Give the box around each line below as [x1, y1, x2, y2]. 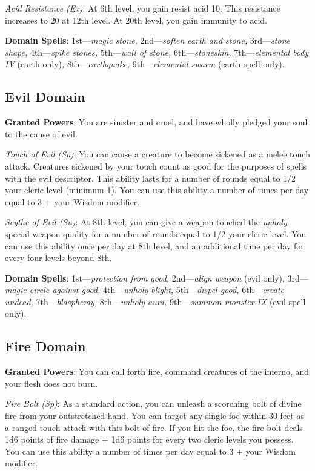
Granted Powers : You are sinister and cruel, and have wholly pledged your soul [5, 116, 308, 128]
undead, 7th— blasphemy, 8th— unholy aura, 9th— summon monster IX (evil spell [5, 295, 306, 308]
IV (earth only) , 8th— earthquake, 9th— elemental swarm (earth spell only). [5, 58, 285, 70]
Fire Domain [5, 337, 86, 355]
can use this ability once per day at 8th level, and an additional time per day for [5, 239, 304, 252]
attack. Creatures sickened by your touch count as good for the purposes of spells [5, 159, 307, 172]
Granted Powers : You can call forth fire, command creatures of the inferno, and [5, 365, 310, 378]
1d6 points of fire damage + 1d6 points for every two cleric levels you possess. [5, 433, 294, 446]
